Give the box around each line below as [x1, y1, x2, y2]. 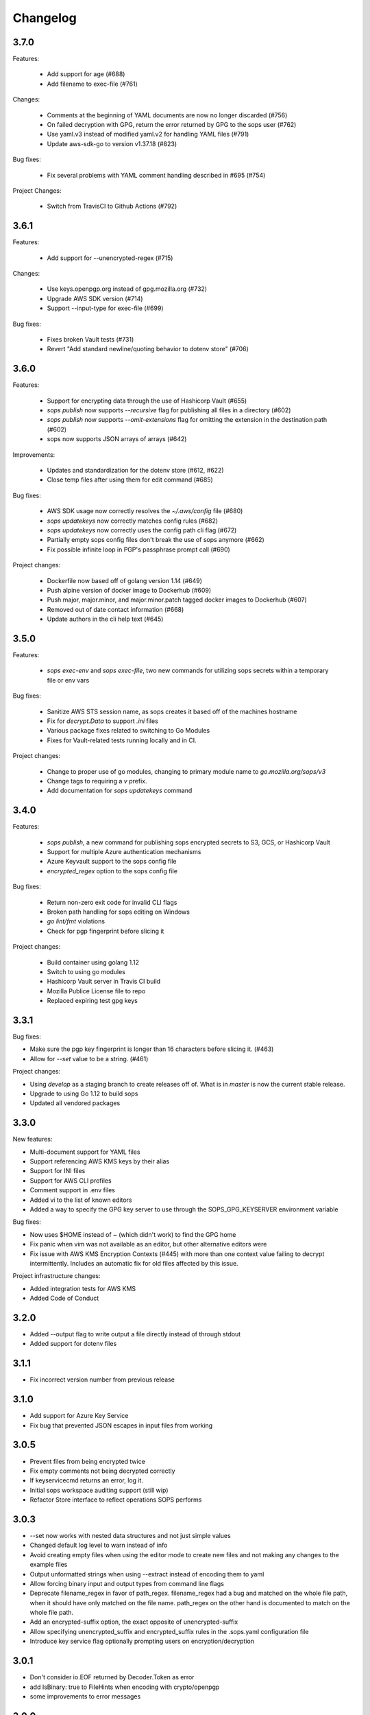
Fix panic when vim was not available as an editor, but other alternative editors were [29, 1240, 267, 1249]
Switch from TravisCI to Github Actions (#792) [47, 202, 177, 211]
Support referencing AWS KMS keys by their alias [29, 1157, 170, 1166]
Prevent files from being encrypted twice [29, 1457, 145, 1465]
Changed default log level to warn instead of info [29, 1541, 168, 1550]
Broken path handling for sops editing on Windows [47, 908, 190, 916]
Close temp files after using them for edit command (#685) [47, 475, 214, 484]
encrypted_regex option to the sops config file [47, 866, 178, 875]
